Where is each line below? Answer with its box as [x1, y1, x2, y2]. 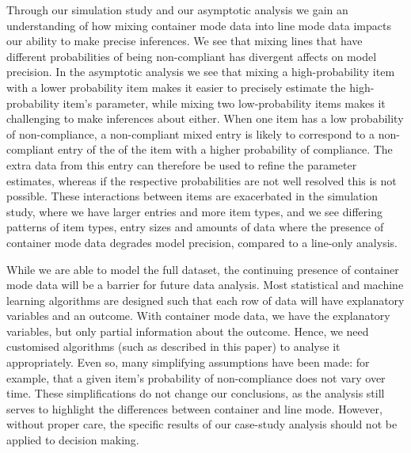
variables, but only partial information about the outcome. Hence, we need [6, 322, 369, 339]
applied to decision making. [6, 432, 139, 448]
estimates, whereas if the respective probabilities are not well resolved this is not [6, 172, 397, 188]
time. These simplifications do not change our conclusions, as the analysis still [6, 385, 385, 402]
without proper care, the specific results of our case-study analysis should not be [6, 416, 398, 432]
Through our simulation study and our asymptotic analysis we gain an [6, 2, 348, 17]
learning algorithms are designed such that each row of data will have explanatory [6, 291, 405, 308]
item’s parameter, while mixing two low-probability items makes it [63, 94, 386, 111]
